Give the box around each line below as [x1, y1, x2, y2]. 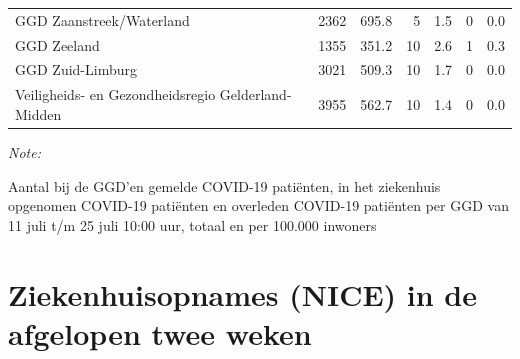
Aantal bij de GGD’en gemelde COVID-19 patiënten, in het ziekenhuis [8, 175, 441, 196]
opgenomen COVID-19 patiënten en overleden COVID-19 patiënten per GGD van [8, 195, 509, 216]
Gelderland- [219, 84, 292, 105]
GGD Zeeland [15, 34, 100, 55]
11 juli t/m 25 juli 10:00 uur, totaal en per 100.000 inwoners [8, 214, 377, 235]
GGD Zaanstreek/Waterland [15, 9, 190, 30]
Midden [15, 103, 62, 124]
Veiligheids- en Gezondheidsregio [15, 84, 216, 105]
